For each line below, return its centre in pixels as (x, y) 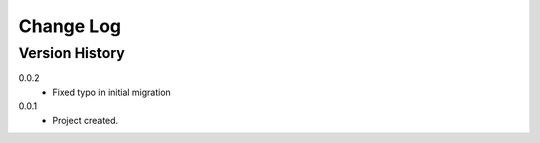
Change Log (70, 26)
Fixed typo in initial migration (112, 92)
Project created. (85, 120)
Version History (71, 53)
